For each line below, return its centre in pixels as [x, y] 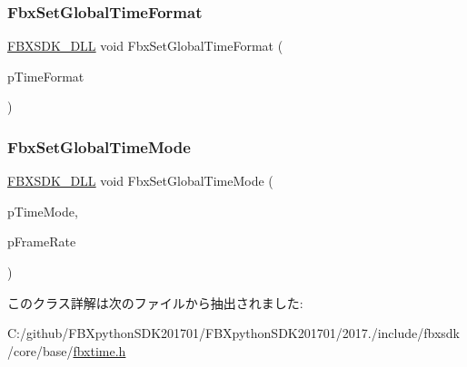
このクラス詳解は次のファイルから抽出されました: [155, 302]
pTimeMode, [43, 211]
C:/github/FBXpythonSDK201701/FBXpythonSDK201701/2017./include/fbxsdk [233, 333]
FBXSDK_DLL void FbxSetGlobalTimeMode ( [140, 181]
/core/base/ [40, 350]
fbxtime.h [99, 350]
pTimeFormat [46, 76]
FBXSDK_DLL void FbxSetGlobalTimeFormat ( [145, 46]
